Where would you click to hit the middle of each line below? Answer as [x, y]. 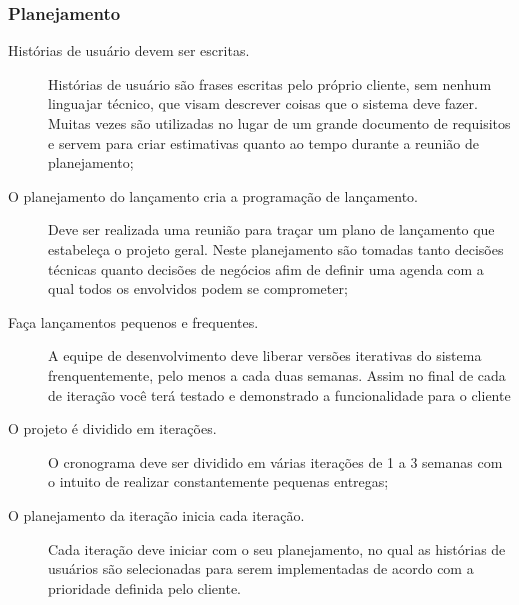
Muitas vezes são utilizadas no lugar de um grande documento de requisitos [279, 123]
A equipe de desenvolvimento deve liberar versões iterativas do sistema [265, 355]
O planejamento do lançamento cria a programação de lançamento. [213, 195]
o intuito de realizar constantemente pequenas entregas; [218, 481]
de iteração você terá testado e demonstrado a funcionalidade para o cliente [279, 394]
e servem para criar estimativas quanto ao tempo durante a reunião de [263, 142]
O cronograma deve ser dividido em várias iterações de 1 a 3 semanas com [275, 461]
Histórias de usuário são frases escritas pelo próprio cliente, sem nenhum [270, 83]
